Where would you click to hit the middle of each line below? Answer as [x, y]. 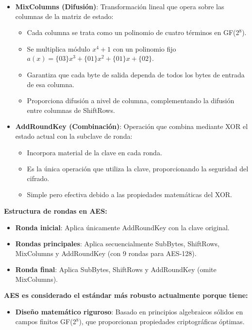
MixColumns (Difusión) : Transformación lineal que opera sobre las [120, 6]
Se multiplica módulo [59, 48]
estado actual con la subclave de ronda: [74, 136]
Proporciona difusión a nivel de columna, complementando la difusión [131, 101]
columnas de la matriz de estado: [64, 16]
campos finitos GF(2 [46, 321]
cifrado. [38, 178]
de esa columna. [50, 84]
